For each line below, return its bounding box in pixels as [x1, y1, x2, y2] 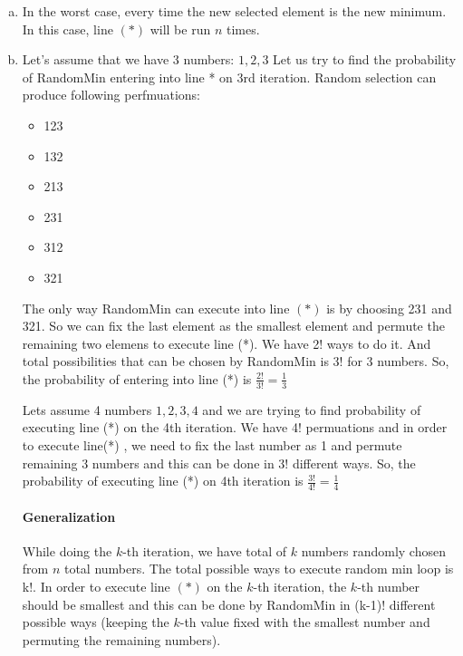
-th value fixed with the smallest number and [179, 613, 430, 632]
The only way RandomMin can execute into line [22, 298, 290, 317]
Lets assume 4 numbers [22, 400, 152, 419]
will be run [150, 19, 211, 38]
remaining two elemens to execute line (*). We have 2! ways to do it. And [22, 333, 431, 352]
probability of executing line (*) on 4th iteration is [22, 471, 304, 490]
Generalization [22, 506, 116, 526]
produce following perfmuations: [22, 85, 200, 104]
